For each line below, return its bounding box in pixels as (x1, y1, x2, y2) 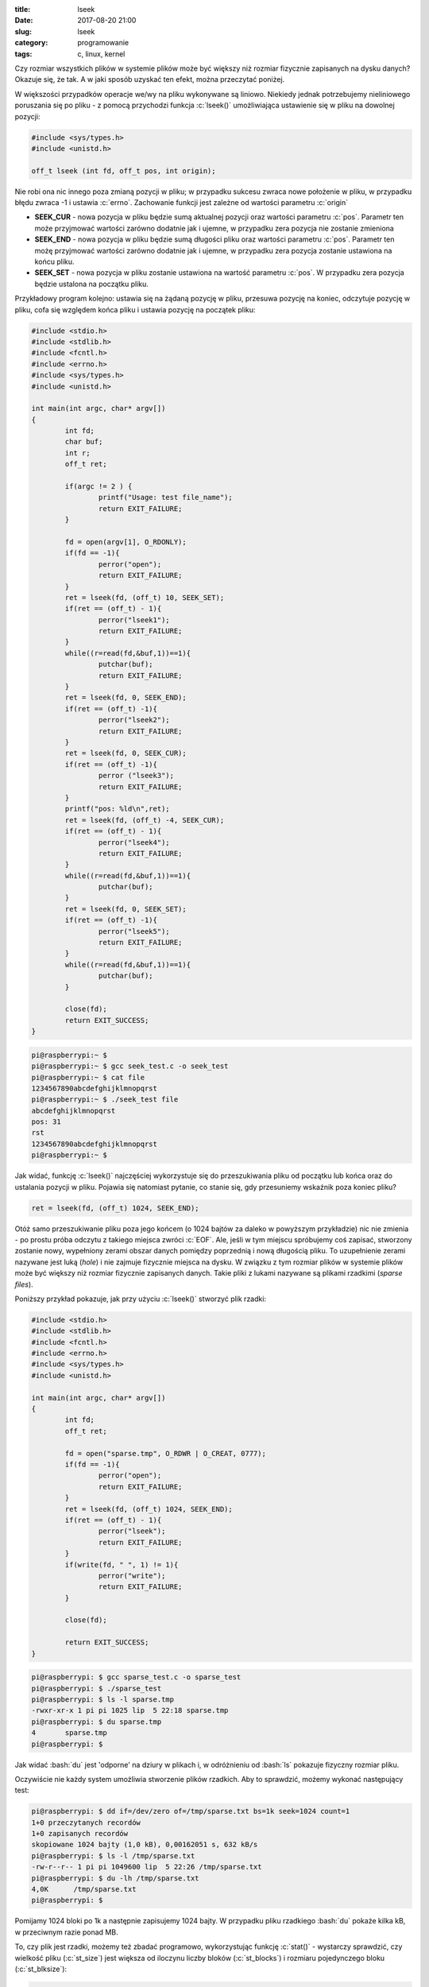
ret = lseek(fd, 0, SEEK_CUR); (64, 749, 187, 758)
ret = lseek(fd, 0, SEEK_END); (64, 693, 187, 703)
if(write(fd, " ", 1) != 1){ (64, 1560, 179, 1569)
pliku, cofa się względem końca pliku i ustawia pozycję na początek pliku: (14, 304, 256, 314)
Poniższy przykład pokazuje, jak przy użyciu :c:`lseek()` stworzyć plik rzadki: (14, 1294, 266, 1303)
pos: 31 (31, 1117, 61, 1126)
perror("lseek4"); (98, 838, 170, 846)
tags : (14, 48, 33, 59)
